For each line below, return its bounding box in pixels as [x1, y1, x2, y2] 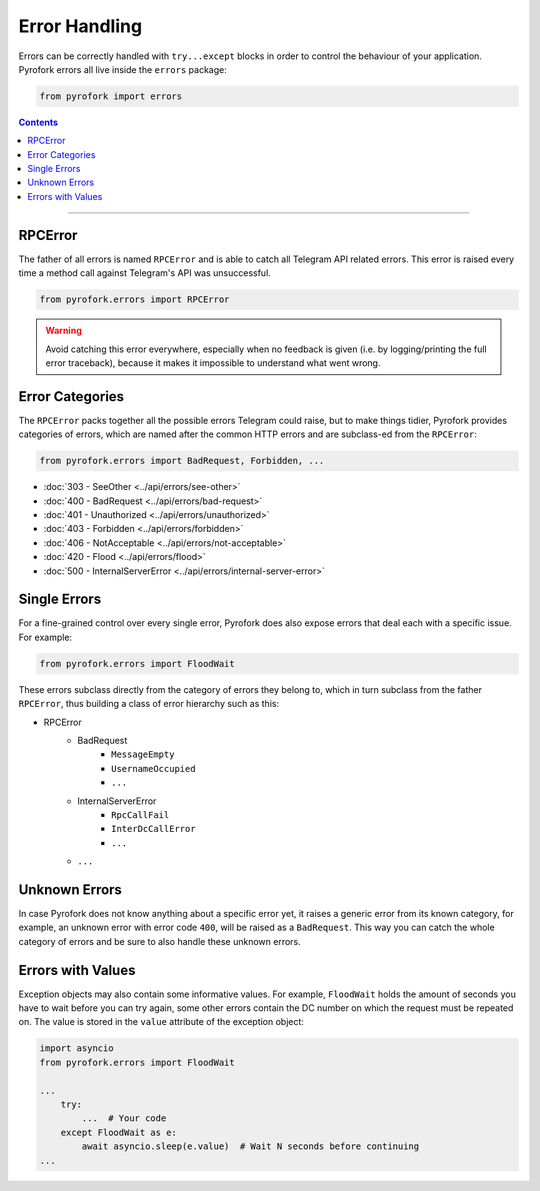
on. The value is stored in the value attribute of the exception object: [18, 1016, 305, 1028]
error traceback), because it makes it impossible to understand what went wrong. [45, 356, 381, 369]
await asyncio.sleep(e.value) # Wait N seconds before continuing [81, 1141, 420, 1152]
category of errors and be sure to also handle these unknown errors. [18, 935, 302, 947]
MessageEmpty [111, 749, 175, 760]
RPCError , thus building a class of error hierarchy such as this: [18, 698, 280, 710]
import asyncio [39, 1043, 114, 1054]
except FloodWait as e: [60, 1126, 177, 1138]
